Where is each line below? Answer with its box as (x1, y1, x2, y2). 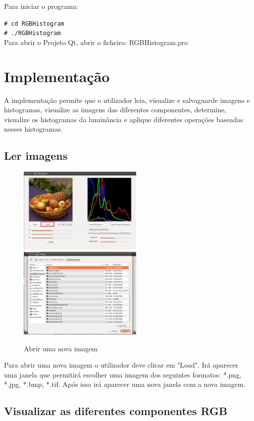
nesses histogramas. (4, 124, 63, 134)
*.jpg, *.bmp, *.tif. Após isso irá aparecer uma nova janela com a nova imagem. (4, 379, 246, 389)
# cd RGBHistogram (4, 20, 64, 27)
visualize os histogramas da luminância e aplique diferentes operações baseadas (4, 114, 243, 124)
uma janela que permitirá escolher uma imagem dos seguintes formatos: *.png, (4, 369, 242, 379)
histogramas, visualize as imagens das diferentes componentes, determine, (4, 104, 227, 115)
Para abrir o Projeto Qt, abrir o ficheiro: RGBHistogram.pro (4, 37, 188, 47)
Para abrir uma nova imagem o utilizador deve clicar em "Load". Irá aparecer (4, 360, 239, 370)
